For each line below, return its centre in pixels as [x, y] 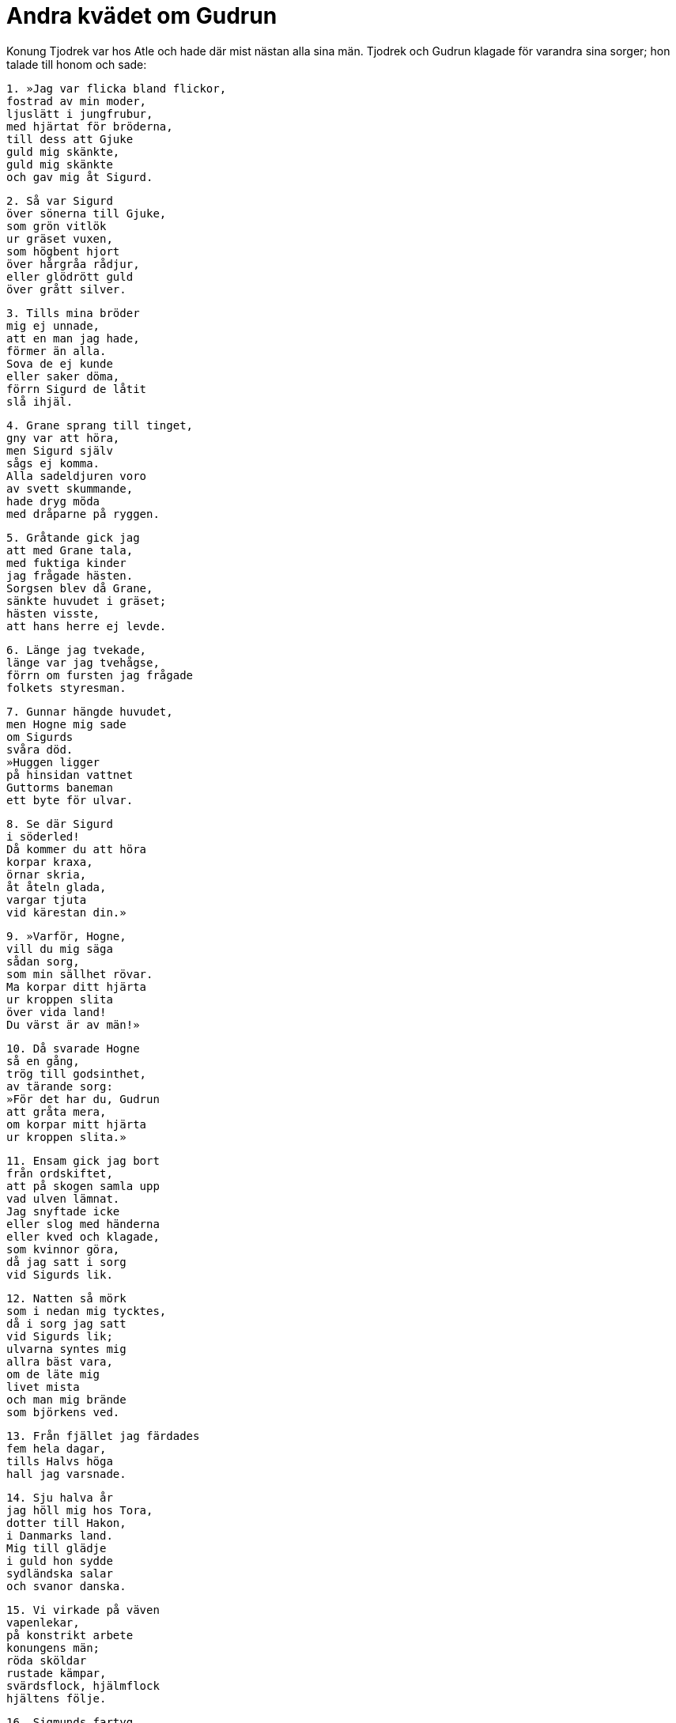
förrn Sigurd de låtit [77, 389]
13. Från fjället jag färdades [103, 1436]
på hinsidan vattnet [70, 775]
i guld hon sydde [60, 1561]
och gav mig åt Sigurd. [80, 177]
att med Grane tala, [70, 550]
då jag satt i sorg [66, 1262]
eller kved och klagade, [83, 1236]
